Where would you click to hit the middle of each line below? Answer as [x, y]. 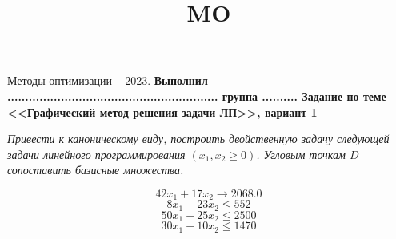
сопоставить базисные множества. [96, 170]
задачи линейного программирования [96, 154]
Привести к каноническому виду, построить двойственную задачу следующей [198, 139]
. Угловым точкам [301, 154]
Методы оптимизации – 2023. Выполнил [108, 80]
